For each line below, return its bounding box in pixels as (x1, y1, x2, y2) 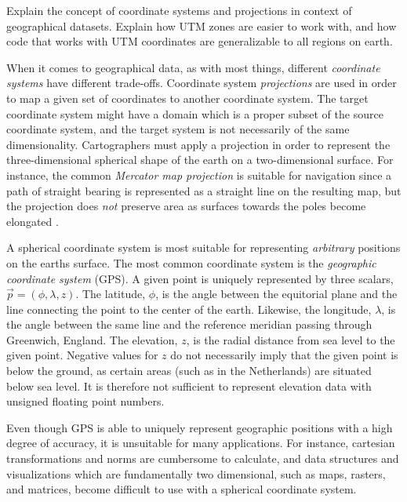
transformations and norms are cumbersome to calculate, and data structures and (6, 450, 399, 467)
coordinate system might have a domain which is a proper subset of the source (6, 105, 383, 122)
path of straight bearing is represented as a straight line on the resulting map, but (6, 182, 402, 198)
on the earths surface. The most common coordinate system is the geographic (6, 254, 376, 271)
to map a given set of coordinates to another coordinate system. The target (6, 89, 369, 106)
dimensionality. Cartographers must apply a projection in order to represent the (6, 136, 391, 152)
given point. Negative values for (6, 347, 158, 363)
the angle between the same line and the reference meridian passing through (6, 316, 372, 333)
